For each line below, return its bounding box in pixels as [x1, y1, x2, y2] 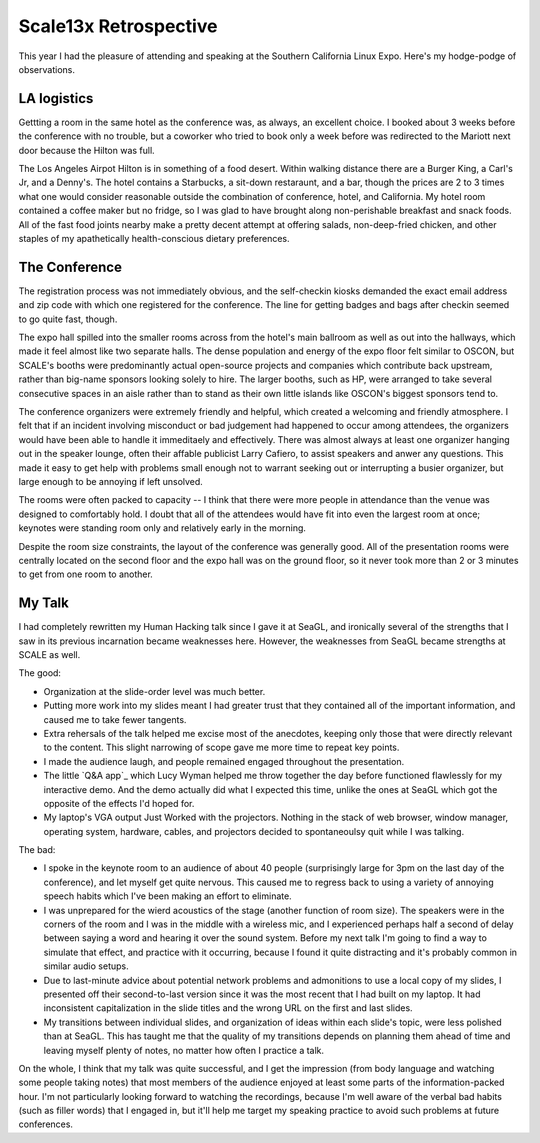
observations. [18, 63, 75, 75]
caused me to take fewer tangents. [43, 713, 187, 725]
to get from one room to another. [18, 568, 154, 580]
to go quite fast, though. [18, 313, 118, 325]
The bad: [18, 844, 56, 856]
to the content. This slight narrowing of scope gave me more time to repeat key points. [43, 741, 400, 754]
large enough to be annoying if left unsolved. [18, 475, 204, 487]
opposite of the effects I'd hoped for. [43, 797, 195, 809]
